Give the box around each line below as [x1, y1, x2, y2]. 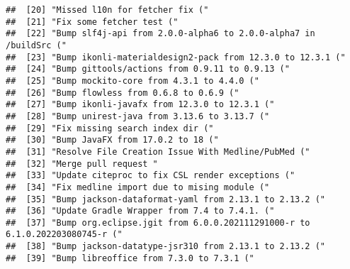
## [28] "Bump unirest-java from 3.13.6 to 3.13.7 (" [6, 111, 270, 121]
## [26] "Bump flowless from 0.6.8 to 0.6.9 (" [6, 87, 239, 98]
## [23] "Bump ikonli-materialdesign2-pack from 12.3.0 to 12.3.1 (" [6, 52, 346, 62]
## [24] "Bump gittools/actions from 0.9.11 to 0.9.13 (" [6, 64, 290, 75]
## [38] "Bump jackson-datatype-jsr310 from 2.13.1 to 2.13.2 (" [6, 241, 326, 252]
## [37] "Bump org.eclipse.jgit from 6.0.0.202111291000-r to [6, 217, 310, 228]
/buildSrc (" [6, 40, 67, 50]
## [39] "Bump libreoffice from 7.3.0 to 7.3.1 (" [6, 253, 254, 263]
